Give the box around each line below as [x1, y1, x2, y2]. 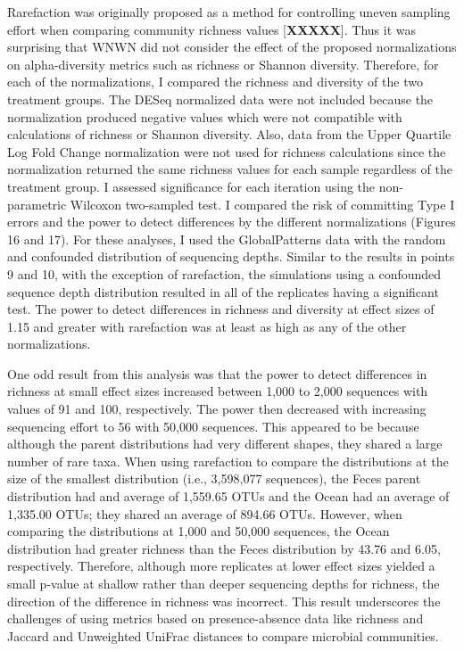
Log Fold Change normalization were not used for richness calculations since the [7, 142, 446, 161]
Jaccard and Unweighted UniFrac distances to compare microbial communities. [7, 626, 439, 645]
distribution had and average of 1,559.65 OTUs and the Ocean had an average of [7, 487, 450, 506]
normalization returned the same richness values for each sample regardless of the [7, 160, 452, 178]
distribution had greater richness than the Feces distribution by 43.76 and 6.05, [7, 539, 441, 557]
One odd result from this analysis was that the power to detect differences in [7, 364, 427, 383]
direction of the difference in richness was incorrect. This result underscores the [7, 591, 441, 610]
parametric [7, 194, 67, 213]
